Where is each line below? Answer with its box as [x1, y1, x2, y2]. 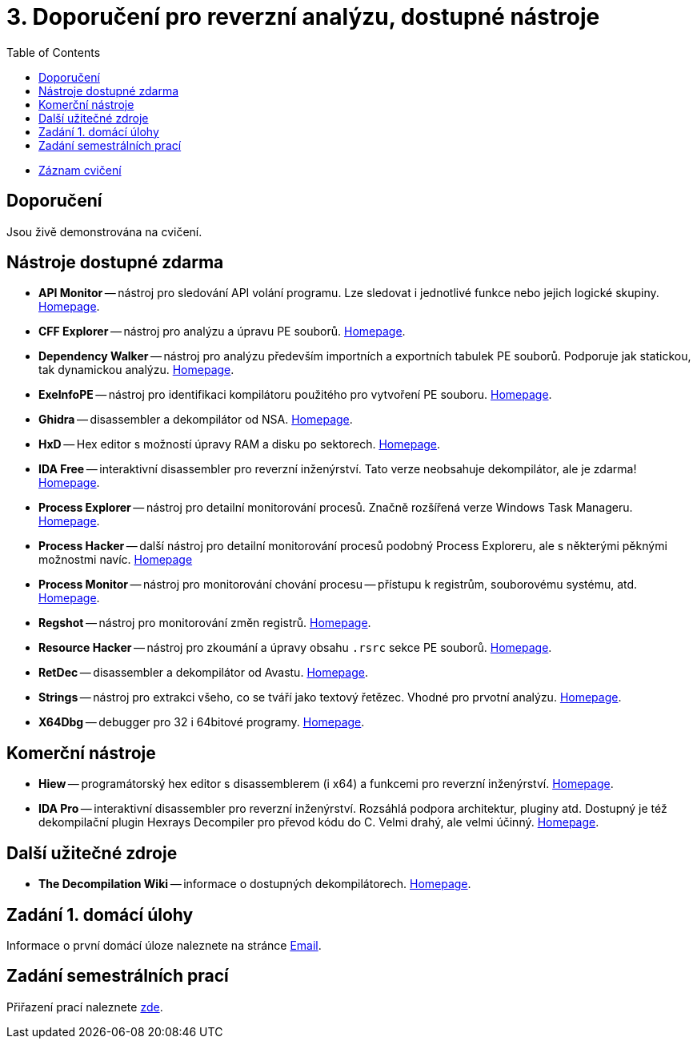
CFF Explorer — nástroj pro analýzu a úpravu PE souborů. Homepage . [38, 324, 406, 339]
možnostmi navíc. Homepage [38, 553, 193, 567]
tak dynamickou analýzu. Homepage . [38, 363, 234, 377]
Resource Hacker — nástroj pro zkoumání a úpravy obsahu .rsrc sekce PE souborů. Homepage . [38, 641, 552, 655]
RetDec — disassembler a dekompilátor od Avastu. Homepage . [38, 665, 368, 680]
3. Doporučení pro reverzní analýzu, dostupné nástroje [6, 3, 600, 30]
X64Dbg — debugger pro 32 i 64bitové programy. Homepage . [38, 715, 365, 729]
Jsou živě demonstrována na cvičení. [6, 224, 202, 239]
